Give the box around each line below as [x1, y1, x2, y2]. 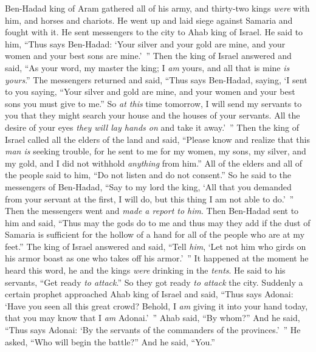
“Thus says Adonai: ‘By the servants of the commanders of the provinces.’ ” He [5, 323, 301, 336]
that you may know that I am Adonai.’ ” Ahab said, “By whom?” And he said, [5, 311, 300, 324]
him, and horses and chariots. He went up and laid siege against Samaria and [5, 13, 293, 26]
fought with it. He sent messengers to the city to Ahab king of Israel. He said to [5, 26, 303, 38]
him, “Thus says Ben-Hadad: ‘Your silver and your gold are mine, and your [5, 37, 286, 50]
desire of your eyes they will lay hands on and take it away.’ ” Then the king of [5, 120, 299, 133]
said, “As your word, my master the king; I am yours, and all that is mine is [5, 61, 290, 74]
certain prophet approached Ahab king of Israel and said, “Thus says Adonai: [5, 288, 294, 300]
